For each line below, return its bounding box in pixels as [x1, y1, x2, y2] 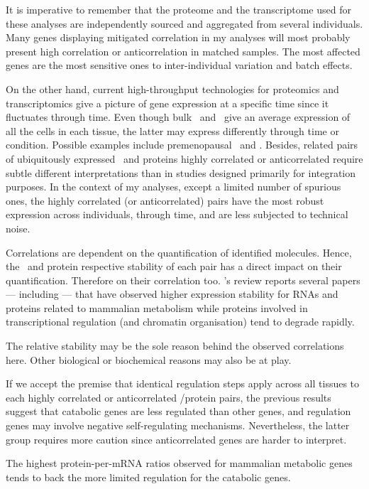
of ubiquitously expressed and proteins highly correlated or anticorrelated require [6, 151, 363, 166]
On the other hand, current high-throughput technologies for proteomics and [6, 81, 339, 96]
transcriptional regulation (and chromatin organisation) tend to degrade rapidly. [6, 314, 355, 329]
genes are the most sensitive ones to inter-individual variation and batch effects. [6, 58, 353, 72]
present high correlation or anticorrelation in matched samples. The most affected [6, 43, 360, 58]
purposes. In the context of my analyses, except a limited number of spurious [6, 179, 341, 194]
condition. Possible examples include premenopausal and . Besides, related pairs [6, 137, 358, 152]
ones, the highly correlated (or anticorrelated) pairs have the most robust [6, 193, 324, 208]
